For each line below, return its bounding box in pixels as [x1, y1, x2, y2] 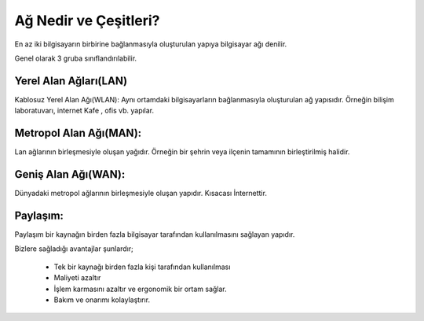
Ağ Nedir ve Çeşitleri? [14, 12, 160, 29]
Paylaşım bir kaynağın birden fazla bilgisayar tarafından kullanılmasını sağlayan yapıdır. [14, 229, 295, 239]
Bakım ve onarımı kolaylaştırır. [53, 295, 151, 304]
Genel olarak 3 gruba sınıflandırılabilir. [14, 53, 137, 63]
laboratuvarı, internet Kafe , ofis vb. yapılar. [14, 106, 155, 116]
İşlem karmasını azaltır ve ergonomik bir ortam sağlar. [53, 284, 227, 293]
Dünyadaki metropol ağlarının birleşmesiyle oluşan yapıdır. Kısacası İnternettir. [14, 189, 267, 198]
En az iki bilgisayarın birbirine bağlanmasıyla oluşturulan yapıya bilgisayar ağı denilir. [14, 39, 287, 49]
